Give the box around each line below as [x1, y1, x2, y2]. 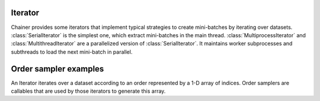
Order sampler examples [11, 64, 104, 74]
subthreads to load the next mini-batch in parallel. [11, 48, 133, 56]
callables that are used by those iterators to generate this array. [11, 87, 166, 95]
